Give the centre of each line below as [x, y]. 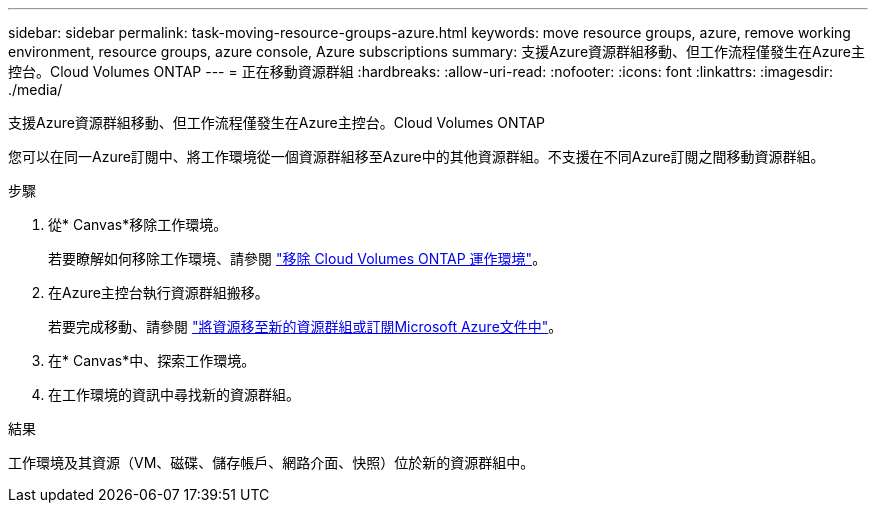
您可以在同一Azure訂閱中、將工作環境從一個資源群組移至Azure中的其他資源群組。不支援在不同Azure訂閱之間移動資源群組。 [416, 156]
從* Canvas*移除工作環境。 [138, 224]
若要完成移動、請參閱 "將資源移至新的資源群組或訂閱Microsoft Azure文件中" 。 [305, 326]
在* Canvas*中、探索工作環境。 [152, 360]
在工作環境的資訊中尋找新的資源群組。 [174, 394]
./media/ [35, 89]
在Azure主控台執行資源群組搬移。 [158, 292]
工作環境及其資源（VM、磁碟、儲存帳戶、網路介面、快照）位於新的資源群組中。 [271, 462]
